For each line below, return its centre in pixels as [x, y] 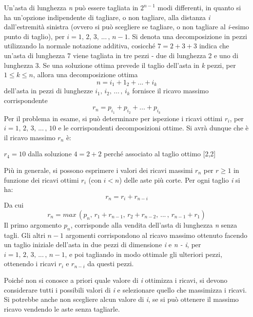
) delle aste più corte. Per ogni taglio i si [180, 180]
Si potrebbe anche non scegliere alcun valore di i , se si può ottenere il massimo [121, 299]
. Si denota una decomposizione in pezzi [187, 36]
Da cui [14, 205]
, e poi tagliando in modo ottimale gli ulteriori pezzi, [144, 254]
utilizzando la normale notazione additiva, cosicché [80, 46]
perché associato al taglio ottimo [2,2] [160, 154]
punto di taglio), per [34, 36]
